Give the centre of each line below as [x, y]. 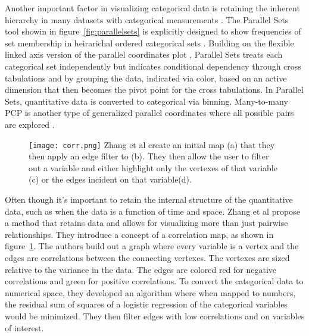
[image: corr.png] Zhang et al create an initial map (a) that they [152, 144]
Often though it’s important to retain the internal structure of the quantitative [149, 199]
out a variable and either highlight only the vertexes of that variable [153, 167]
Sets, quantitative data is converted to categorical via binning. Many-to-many [146, 101]
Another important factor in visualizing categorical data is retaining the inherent [152, 8]
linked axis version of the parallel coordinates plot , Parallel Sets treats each [144, 54]
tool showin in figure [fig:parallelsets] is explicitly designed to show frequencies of [153, 31]
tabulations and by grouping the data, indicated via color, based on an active [146, 78]
